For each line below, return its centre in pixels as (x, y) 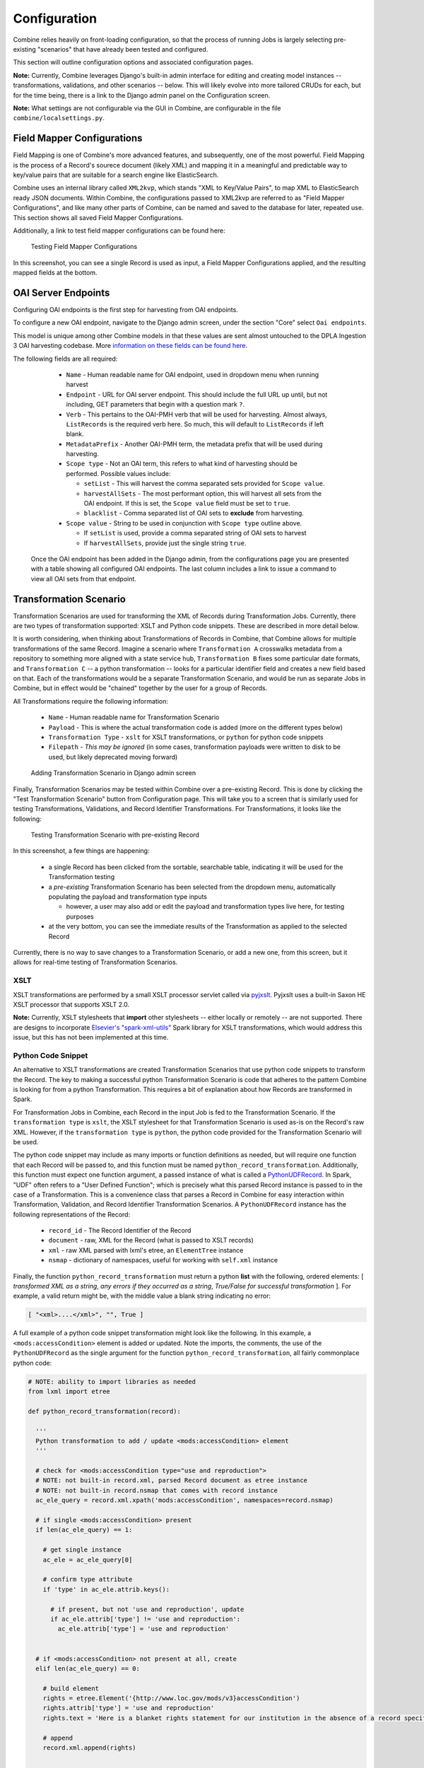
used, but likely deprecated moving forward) (113, 757)
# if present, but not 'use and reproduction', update (147, 1609)
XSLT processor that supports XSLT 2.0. (71, 1004)
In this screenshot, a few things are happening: (81, 851)
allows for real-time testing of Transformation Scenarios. (95, 962)
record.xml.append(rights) (90, 1748)
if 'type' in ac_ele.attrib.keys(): (106, 1589)
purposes (80, 917)
